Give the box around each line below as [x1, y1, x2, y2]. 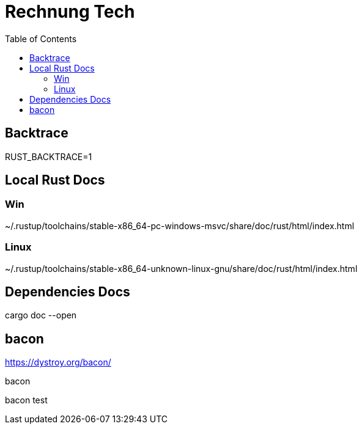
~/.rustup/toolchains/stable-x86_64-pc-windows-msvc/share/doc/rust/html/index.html [5, 220, 355, 231]
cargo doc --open [5, 310, 77, 321]
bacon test [5, 395, 48, 406]
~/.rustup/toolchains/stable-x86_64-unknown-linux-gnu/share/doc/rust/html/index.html [5, 263, 358, 274]
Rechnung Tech [5, 1, 135, 22]
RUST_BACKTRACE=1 [5, 151, 92, 162]
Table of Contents [5, 33, 77, 44]
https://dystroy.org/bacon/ [5, 357, 111, 368]
